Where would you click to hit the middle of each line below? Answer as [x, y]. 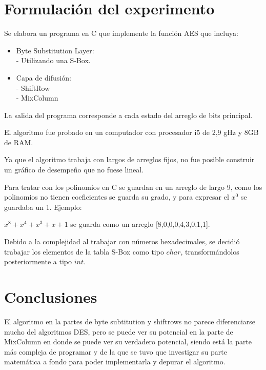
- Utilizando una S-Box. [53, 60]
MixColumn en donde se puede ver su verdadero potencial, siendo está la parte [128, 342]
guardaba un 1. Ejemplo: [43, 207]
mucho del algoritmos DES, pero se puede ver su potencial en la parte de [119, 331]
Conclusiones [51, 297]
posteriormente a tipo [38, 261]
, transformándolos [210, 251]
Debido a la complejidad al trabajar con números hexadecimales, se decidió [122, 241]
